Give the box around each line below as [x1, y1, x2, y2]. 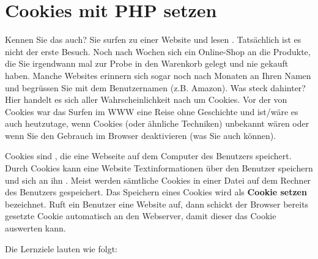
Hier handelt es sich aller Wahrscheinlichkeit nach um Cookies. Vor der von [5, 93, 287, 106]
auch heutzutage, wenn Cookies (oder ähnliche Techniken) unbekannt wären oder [5, 117, 309, 130]
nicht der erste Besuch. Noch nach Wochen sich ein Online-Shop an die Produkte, [5, 45, 311, 58]
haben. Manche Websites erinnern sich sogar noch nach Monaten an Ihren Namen [5, 69, 311, 81]
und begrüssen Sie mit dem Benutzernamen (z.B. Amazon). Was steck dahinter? [5, 81, 306, 94]
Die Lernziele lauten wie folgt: [5, 242, 117, 255]
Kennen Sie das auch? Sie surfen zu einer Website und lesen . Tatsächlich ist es [5, 33, 301, 46]
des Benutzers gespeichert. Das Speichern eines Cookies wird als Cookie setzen [5, 186, 307, 198]
